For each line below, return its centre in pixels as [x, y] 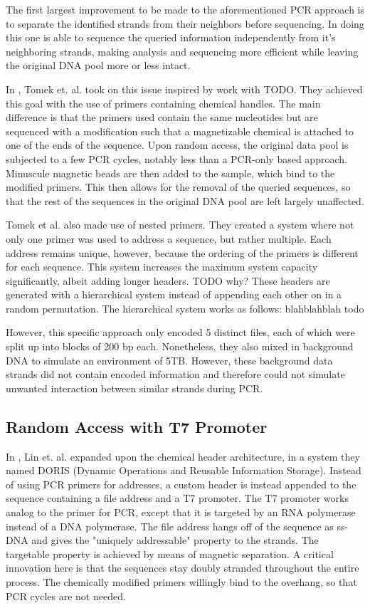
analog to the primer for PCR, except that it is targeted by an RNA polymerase [181, 512]
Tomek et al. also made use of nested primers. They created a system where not [180, 225]
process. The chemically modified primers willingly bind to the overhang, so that [181, 581]
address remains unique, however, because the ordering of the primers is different [182, 252]
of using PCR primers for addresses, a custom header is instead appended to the [181, 484]
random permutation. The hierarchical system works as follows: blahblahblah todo [185, 308]
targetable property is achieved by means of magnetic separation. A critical [170, 554]
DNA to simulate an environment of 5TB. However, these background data [169, 360]
